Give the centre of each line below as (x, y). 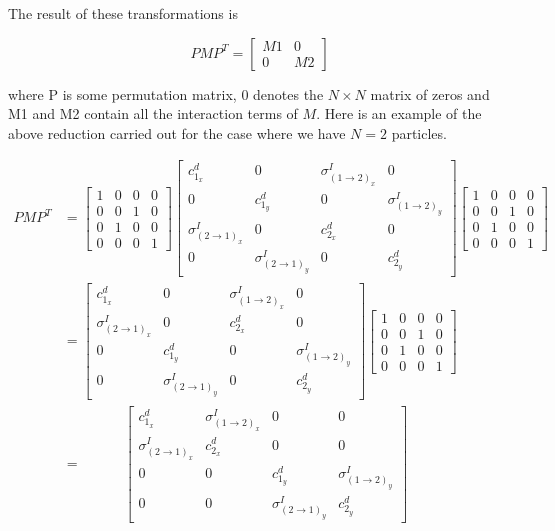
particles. (419, 132)
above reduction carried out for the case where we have (177, 132)
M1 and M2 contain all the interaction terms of (153, 113)
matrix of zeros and (430, 93)
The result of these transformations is (123, 13)
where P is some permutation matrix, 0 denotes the (166, 93)
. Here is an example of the (399, 113)
